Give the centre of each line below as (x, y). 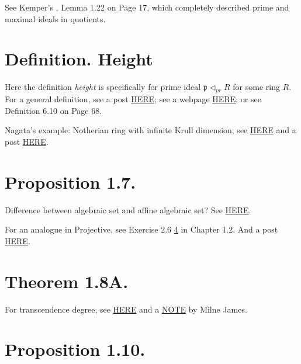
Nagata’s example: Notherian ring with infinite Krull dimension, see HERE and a (150, 130)
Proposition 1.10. (75, 349)
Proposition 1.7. (70, 181)
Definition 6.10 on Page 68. (53, 110)
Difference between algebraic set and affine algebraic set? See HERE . (128, 209)
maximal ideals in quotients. (55, 18)
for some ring (256, 87)
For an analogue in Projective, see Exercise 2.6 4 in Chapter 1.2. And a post (141, 229)
